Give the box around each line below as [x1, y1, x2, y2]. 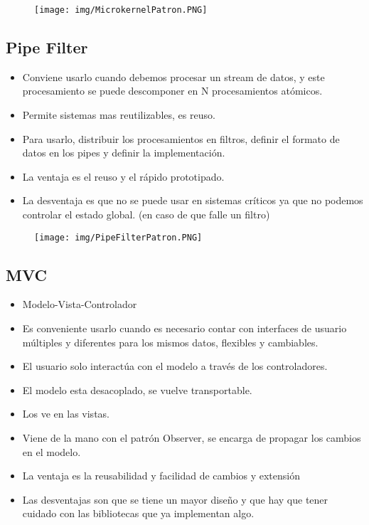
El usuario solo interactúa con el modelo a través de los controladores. [22, 359, 328, 373]
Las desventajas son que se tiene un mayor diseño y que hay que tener [22, 492, 328, 507]
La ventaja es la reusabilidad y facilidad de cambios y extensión [22, 468, 301, 483]
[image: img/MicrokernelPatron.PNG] [34, 5, 208, 15]
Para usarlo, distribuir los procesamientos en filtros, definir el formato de [22, 131, 340, 146]
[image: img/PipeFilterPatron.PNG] [34, 232, 203, 243]
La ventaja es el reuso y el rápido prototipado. [22, 169, 225, 184]
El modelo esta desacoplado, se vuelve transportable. [22, 382, 252, 397]
